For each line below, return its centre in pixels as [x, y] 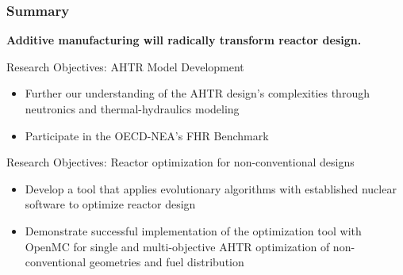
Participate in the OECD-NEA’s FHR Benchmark [147, 135]
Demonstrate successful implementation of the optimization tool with [193, 230]
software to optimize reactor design [110, 204]
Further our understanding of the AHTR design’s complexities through [197, 93]
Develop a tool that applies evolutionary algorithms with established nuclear [211, 188]
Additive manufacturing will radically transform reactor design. [184, 40]
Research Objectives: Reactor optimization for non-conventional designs [180, 162]
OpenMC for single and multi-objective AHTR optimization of [177, 246]
